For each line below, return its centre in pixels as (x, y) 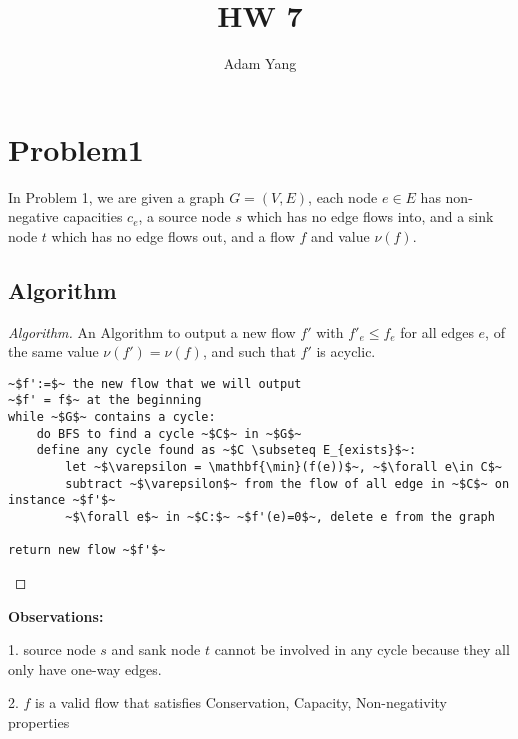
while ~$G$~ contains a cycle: (112, 417)
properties (39, 722)
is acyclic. (346, 351)
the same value (53, 351)
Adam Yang (260, 63)
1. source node (52, 649)
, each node (343, 196)
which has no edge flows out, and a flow (173, 235)
